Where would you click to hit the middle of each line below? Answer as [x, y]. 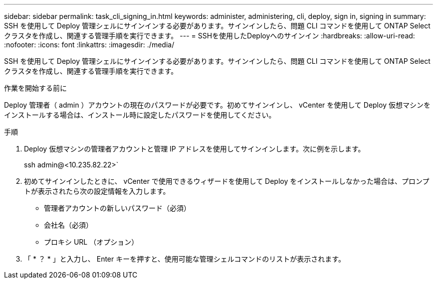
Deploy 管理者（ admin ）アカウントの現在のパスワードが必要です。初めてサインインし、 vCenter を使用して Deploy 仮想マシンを [217, 105]
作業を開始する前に [35, 88]
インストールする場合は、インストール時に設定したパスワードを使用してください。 [140, 115]
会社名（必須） [68, 225]
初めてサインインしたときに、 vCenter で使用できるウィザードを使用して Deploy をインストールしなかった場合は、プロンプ [227, 181]
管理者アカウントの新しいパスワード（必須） [117, 208]
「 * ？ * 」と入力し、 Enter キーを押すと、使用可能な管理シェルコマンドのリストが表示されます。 [185, 259]
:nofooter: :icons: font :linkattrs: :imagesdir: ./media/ [89, 45]
